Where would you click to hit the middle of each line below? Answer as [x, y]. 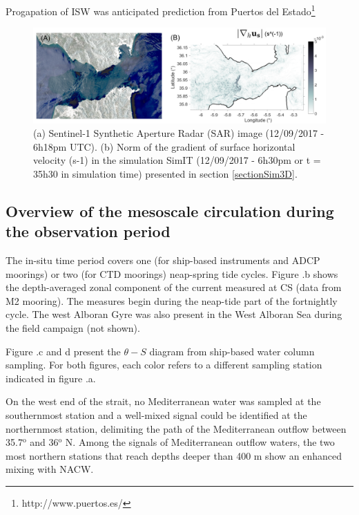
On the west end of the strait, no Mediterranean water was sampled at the [163, 401]
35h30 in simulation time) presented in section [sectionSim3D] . [165, 173]
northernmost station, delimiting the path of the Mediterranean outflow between [176, 428]
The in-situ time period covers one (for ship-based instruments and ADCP [163, 260]
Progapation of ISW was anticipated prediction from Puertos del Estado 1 [161, 10]
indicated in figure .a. [51, 378]
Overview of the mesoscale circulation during [170, 210]
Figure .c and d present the [63, 351]
